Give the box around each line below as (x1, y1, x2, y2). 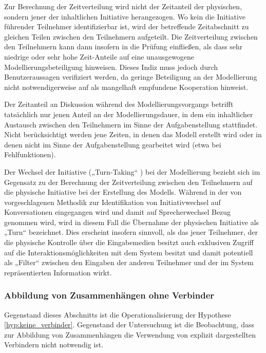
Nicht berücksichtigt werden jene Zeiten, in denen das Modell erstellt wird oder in (4, 129, 262, 140)
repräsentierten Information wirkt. (4, 267, 112, 277)
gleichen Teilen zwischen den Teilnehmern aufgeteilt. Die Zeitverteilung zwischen (4, 31, 258, 42)
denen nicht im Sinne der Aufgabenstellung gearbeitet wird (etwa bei (4, 139, 221, 150)
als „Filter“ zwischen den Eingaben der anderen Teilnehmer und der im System (4, 257, 254, 268)
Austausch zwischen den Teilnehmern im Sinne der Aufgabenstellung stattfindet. (4, 119, 258, 129)
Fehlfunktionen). (4, 149, 56, 160)
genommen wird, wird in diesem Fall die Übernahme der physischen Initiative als (4, 216, 259, 227)
